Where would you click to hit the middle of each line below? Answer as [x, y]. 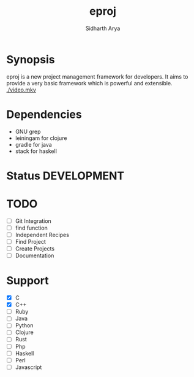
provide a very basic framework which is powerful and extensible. [89, 83]
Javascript [28, 367]
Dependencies [44, 114]
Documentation [35, 255]
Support [28, 281]
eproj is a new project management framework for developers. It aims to [97, 76]
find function [31, 228]
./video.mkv [21, 90]
